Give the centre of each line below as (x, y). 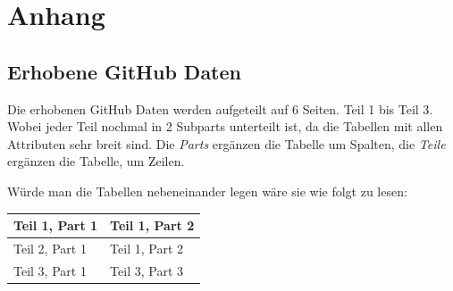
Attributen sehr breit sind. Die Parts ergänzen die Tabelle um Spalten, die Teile (226, 143)
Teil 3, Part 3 (147, 270)
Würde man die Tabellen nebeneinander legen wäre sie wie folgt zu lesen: (207, 191)
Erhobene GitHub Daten (124, 71)
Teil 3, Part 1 (50, 270)
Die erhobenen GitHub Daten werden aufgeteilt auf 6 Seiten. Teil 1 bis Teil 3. (220, 108)
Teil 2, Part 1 (50, 248)
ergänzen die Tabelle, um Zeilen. (96, 161)
